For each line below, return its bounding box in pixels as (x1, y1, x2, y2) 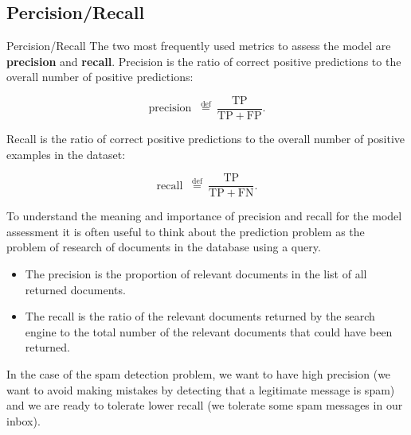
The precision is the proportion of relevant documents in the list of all (25, 266, 367, 282)
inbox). (6, 412, 41, 429)
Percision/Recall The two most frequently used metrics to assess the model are (6, 37, 391, 54)
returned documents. (25, 281, 126, 297)
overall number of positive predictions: (6, 68, 194, 85)
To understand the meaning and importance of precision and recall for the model (6, 208, 402, 224)
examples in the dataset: (6, 146, 126, 162)
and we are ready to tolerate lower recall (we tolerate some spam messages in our (6, 397, 403, 414)
